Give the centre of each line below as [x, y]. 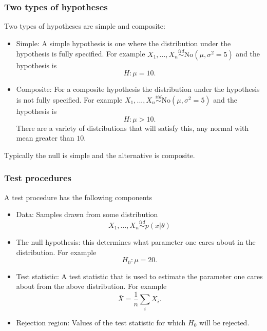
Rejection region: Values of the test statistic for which [101, 322]
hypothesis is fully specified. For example [81, 54]
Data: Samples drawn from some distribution [87, 214]
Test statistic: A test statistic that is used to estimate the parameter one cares [139, 276]
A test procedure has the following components [78, 197]
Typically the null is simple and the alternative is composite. [100, 155]
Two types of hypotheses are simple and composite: [85, 26]
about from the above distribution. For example [91, 286]
